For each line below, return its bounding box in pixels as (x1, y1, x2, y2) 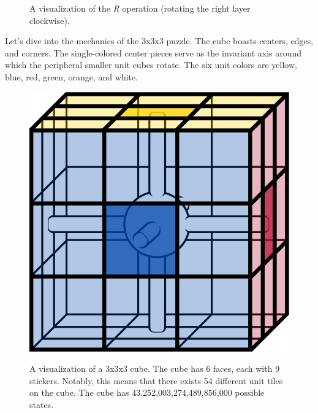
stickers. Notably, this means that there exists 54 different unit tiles (29, 374, 283, 387)
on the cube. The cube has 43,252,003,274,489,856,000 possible (29, 386, 265, 399)
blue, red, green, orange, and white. (5, 70, 138, 83)
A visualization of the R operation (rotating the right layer (29, 2, 251, 14)
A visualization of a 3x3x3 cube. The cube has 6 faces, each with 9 (29, 362, 280, 375)
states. (29, 398, 54, 411)
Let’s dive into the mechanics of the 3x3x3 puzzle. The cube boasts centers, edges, (5, 34, 314, 47)
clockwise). (29, 14, 70, 26)
